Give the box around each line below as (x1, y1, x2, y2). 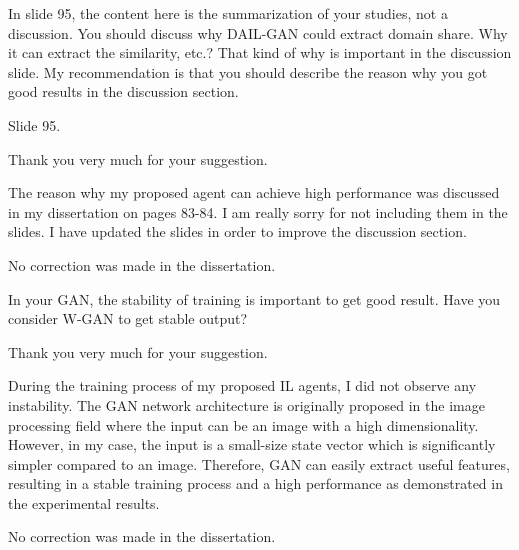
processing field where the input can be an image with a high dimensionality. (8, 414, 479, 435)
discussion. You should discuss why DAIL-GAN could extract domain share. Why (8, 22, 508, 43)
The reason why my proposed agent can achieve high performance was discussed (8, 182, 500, 203)
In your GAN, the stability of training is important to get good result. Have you (8, 288, 501, 309)
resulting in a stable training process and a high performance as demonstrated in (8, 473, 503, 494)
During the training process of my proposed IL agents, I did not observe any (8, 375, 477, 396)
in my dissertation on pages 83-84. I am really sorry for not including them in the (8, 201, 508, 222)
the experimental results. (8, 492, 160, 513)
